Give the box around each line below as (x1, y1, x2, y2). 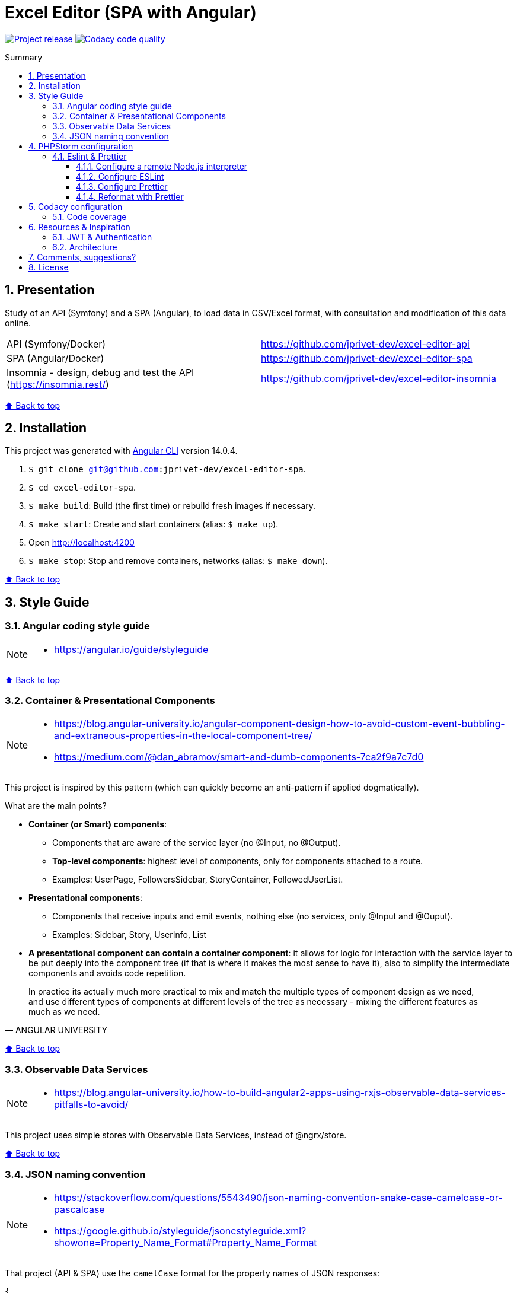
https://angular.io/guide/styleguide (54, 643, 209, 655)
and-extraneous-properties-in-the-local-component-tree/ (54, 730, 312, 742)
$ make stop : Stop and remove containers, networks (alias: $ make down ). (28, 556, 328, 566)
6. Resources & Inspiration (28, 221, 130, 232)
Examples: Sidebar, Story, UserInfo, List (52, 929, 207, 940)
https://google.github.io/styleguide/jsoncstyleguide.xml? (54, 1224, 307, 1237)
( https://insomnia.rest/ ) (7, 378, 109, 390)
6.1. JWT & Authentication (52, 231, 152, 242)
